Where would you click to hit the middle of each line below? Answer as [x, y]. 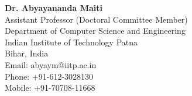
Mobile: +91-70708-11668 [50, 88]
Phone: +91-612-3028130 [49, 76]
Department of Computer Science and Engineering [95, 31]
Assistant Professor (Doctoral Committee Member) [96, 19]
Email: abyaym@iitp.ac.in [51, 64]
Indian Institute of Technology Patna [71, 42]
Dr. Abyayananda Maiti [54, 8]
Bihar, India [27, 53]
